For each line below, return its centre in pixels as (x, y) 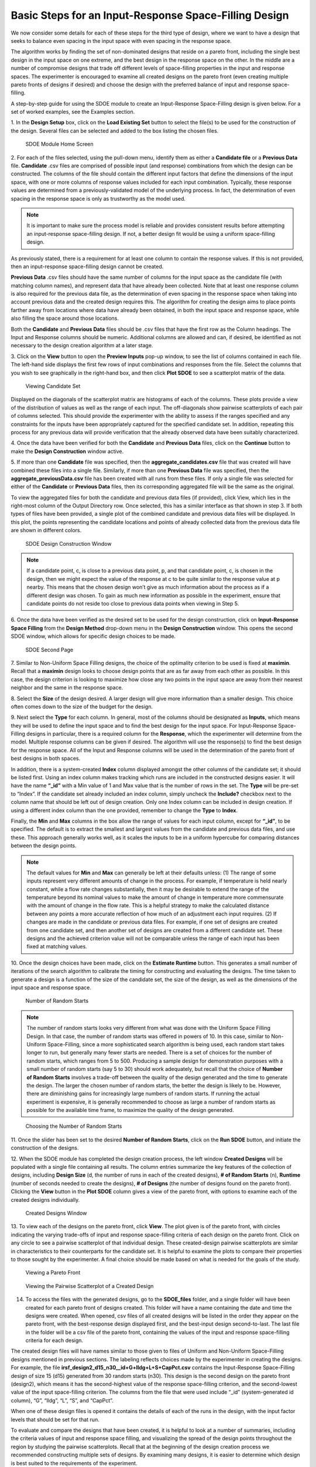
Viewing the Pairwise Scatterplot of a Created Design (90, 1286)
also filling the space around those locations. (65, 318)
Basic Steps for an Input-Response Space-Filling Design (150, 15)
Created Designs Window (56, 1213)
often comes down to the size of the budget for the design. (82, 707)
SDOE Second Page (49, 650)
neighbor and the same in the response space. (67, 688)
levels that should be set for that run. (55, 1419)
